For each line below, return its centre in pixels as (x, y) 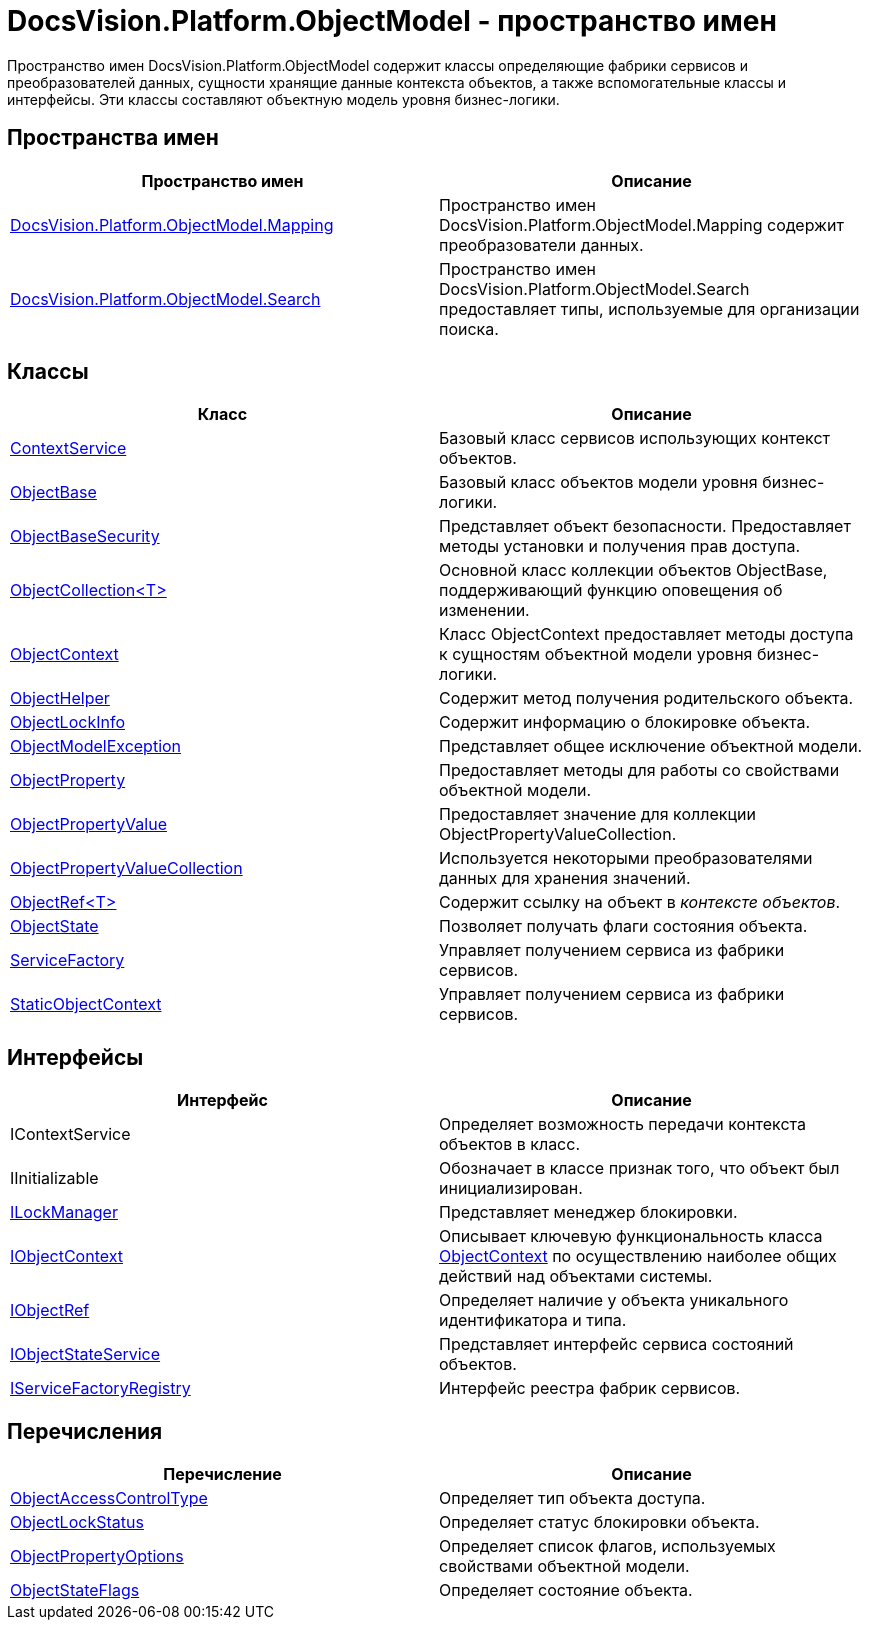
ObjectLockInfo (67, 722)
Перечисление (222, 1474)
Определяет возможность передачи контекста (622, 1124)
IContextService (70, 1134)
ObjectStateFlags (75, 1590)
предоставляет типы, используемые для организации (649, 308)
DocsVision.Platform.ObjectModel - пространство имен (392, 21)
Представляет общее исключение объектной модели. (651, 746)
